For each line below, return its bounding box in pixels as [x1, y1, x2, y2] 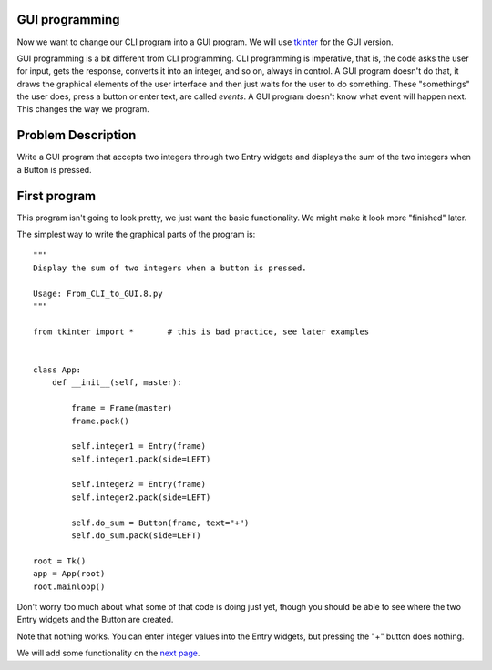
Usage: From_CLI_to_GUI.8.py [33, 288, 163, 299]
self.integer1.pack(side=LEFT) [71, 453, 211, 464]
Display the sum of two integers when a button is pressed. [33, 262, 307, 273]
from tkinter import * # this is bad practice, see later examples [33, 326, 370, 337]
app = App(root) [33, 569, 106, 579]
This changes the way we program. [16, 104, 149, 115]
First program [16, 188, 97, 204]
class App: [33, 364, 82, 375]
